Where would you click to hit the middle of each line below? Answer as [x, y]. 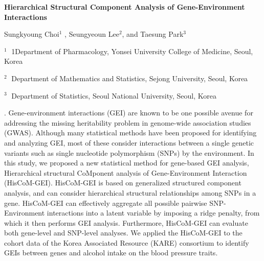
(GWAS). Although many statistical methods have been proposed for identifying [130, 133]
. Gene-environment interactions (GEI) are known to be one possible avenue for [129, 113]
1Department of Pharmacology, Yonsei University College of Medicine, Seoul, [132, 51]
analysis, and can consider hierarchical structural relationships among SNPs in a [130, 192]
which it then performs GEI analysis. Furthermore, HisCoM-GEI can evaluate [126, 222]
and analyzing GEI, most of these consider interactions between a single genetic [129, 142]
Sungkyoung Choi [32, 34]
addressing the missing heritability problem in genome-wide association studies [128, 122]
